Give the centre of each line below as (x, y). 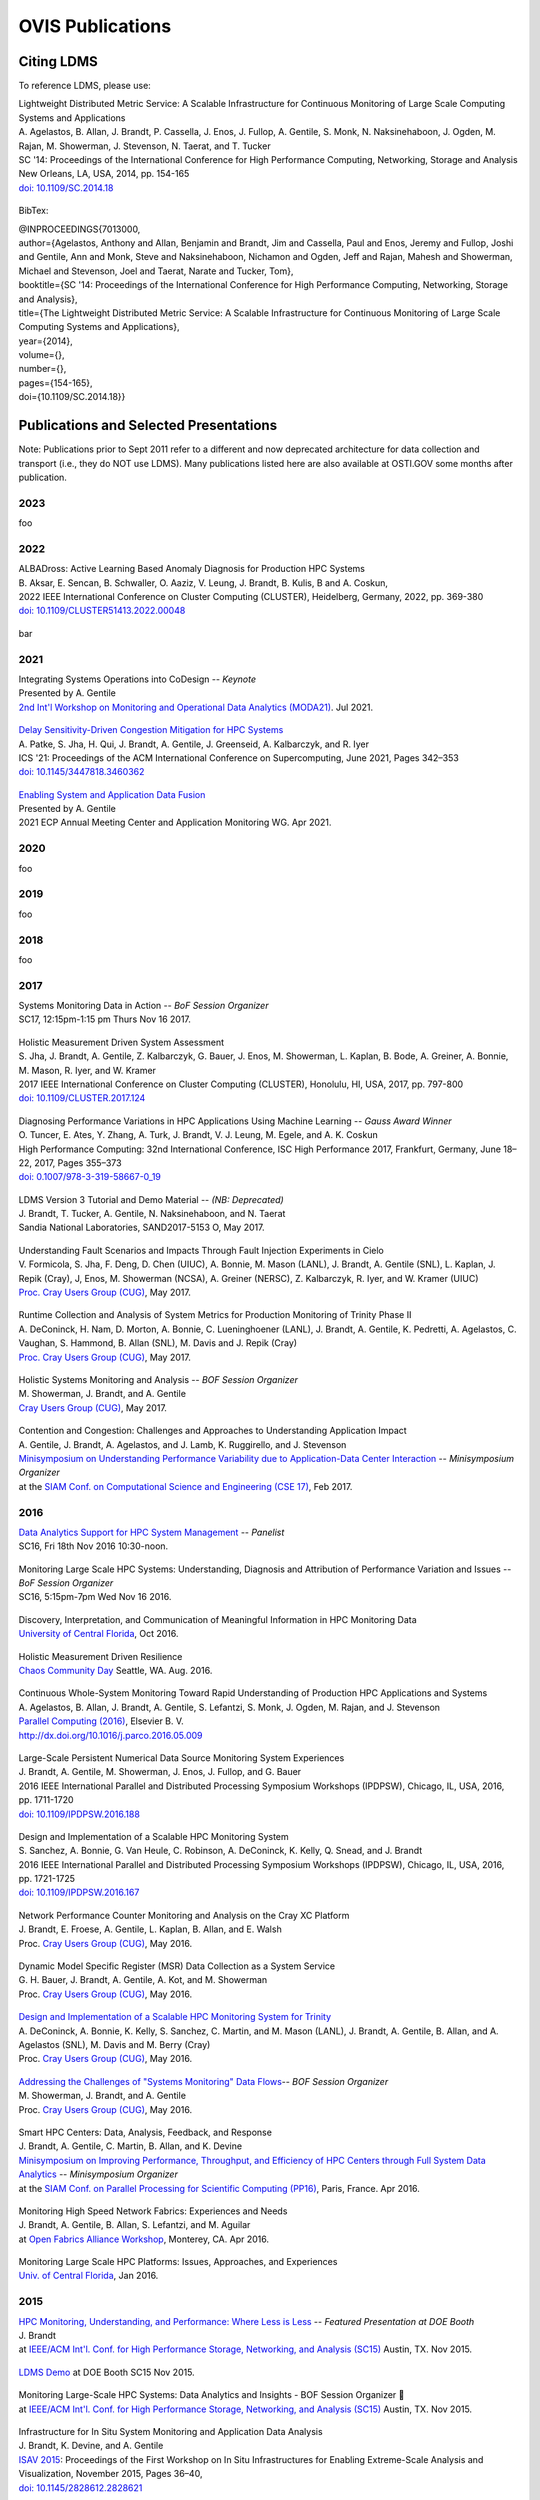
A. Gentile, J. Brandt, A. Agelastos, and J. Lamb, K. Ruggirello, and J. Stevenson (182, 1444)
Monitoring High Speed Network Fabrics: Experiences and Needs (153, 2211)
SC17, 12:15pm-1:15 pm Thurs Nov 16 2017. (105, 1019)
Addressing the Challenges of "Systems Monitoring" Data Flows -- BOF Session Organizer (203, 2081)
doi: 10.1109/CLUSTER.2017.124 (82, 1098)
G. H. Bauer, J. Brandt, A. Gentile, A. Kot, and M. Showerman (143, 1980)
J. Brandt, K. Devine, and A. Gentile (91, 2446)
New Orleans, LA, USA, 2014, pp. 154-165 (104, 174)
